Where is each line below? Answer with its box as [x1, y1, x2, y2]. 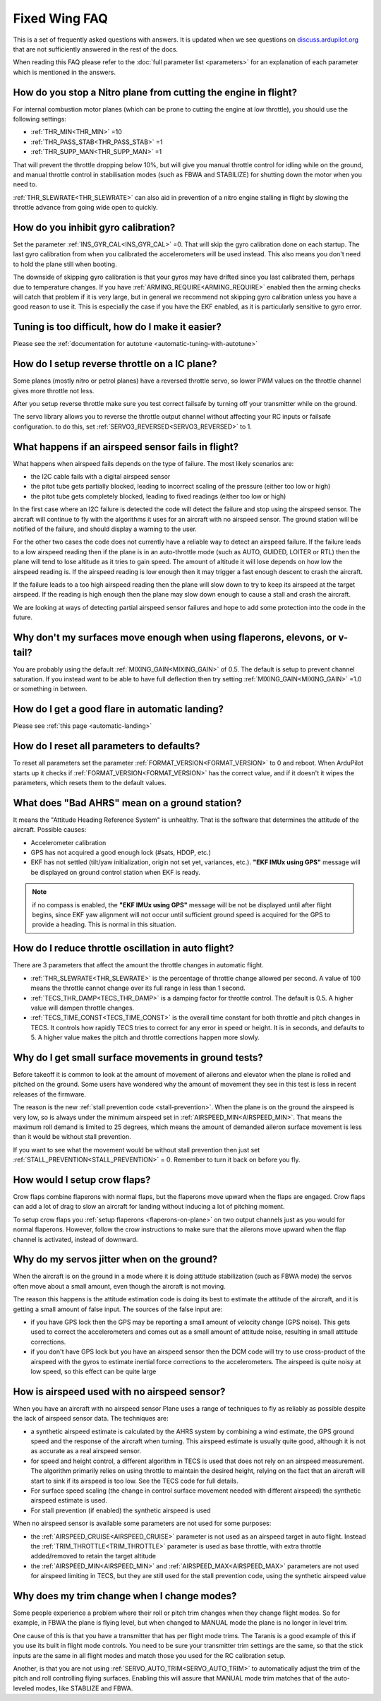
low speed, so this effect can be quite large [30, 1367, 157, 1375]
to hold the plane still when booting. [13, 260, 117, 268]
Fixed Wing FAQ [13, 11, 109, 26]
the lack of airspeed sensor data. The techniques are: [13, 1414, 169, 1423]
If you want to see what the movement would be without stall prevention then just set [13, 1145, 260, 1154]
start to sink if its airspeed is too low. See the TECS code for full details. [30, 1476, 239, 1485]
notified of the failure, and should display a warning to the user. [13, 525, 198, 533]
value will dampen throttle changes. [30, 1003, 135, 1012]
